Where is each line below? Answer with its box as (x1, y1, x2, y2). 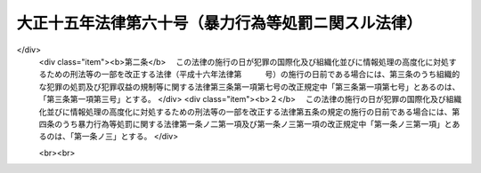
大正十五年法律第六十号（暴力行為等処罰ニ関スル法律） (16, 13, 423, 33)
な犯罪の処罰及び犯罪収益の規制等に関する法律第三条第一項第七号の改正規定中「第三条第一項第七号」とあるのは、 (38, 81, 461, 92)
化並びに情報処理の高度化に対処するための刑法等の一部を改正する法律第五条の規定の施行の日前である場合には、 (38, 106, 452, 117)
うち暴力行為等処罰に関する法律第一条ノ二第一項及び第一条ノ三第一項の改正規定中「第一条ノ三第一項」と (61, 118, 452, 129)
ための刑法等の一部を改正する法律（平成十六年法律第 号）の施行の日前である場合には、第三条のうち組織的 (45, 69, 461, 80)
